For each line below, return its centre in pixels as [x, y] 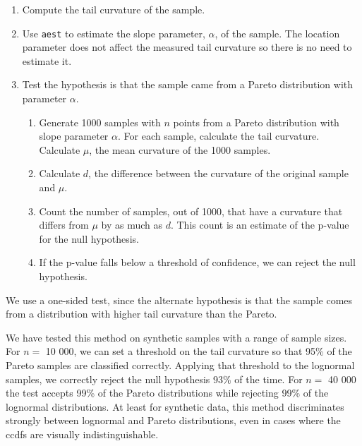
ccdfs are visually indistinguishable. [82, 434]
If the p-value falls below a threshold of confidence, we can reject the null [197, 262]
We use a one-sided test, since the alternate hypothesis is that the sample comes [179, 300]
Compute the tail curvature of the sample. [114, 9]
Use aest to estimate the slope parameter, [114, 33]
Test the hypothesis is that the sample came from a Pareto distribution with [187, 84]
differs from [64, 225]
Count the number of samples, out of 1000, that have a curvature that [191, 211]
